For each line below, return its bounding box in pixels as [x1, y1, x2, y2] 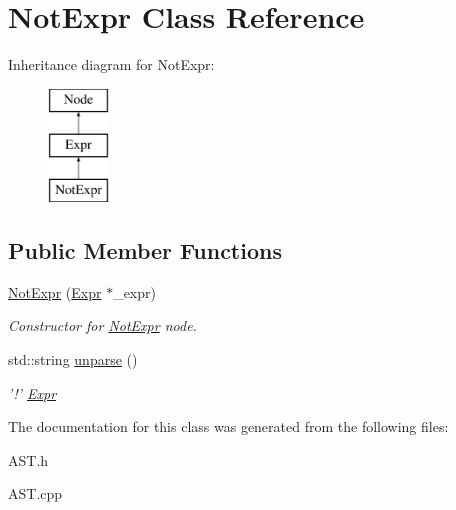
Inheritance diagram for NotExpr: [8, 54, 215, 75]
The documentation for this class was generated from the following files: [8, 416, 449, 437]
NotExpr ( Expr [8, 281, 102, 302]
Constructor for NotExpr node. [8, 315, 197, 336]
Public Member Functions [8, 235, 282, 266]
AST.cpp [8, 483, 63, 504]
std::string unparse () [8, 349, 138, 370]
